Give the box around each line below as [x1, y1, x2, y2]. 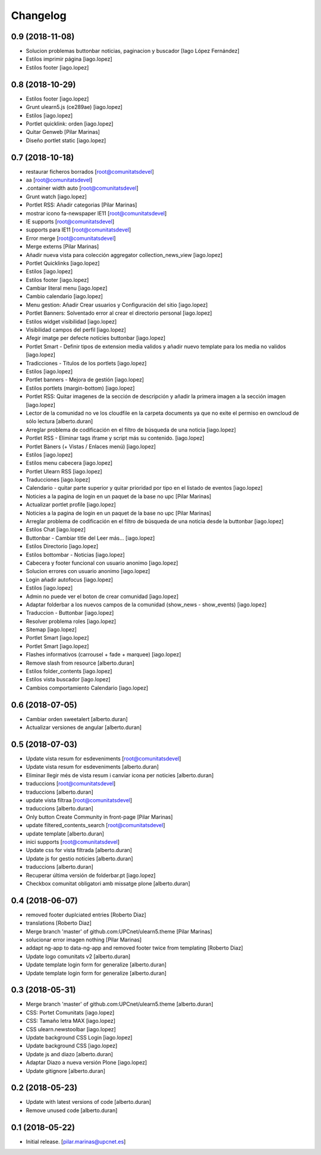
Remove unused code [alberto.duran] [26, 1107, 118, 1114]
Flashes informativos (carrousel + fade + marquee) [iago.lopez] [26, 651, 181, 658]
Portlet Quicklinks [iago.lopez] [26, 259, 100, 267]
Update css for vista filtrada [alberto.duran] [26, 847, 133, 854]
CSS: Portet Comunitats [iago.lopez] [26, 1009, 115, 1016]
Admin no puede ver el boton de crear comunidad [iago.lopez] [26, 593, 178, 600]
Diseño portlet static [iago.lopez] [26, 137, 106, 144]
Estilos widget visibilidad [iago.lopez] [26, 318, 117, 325]
